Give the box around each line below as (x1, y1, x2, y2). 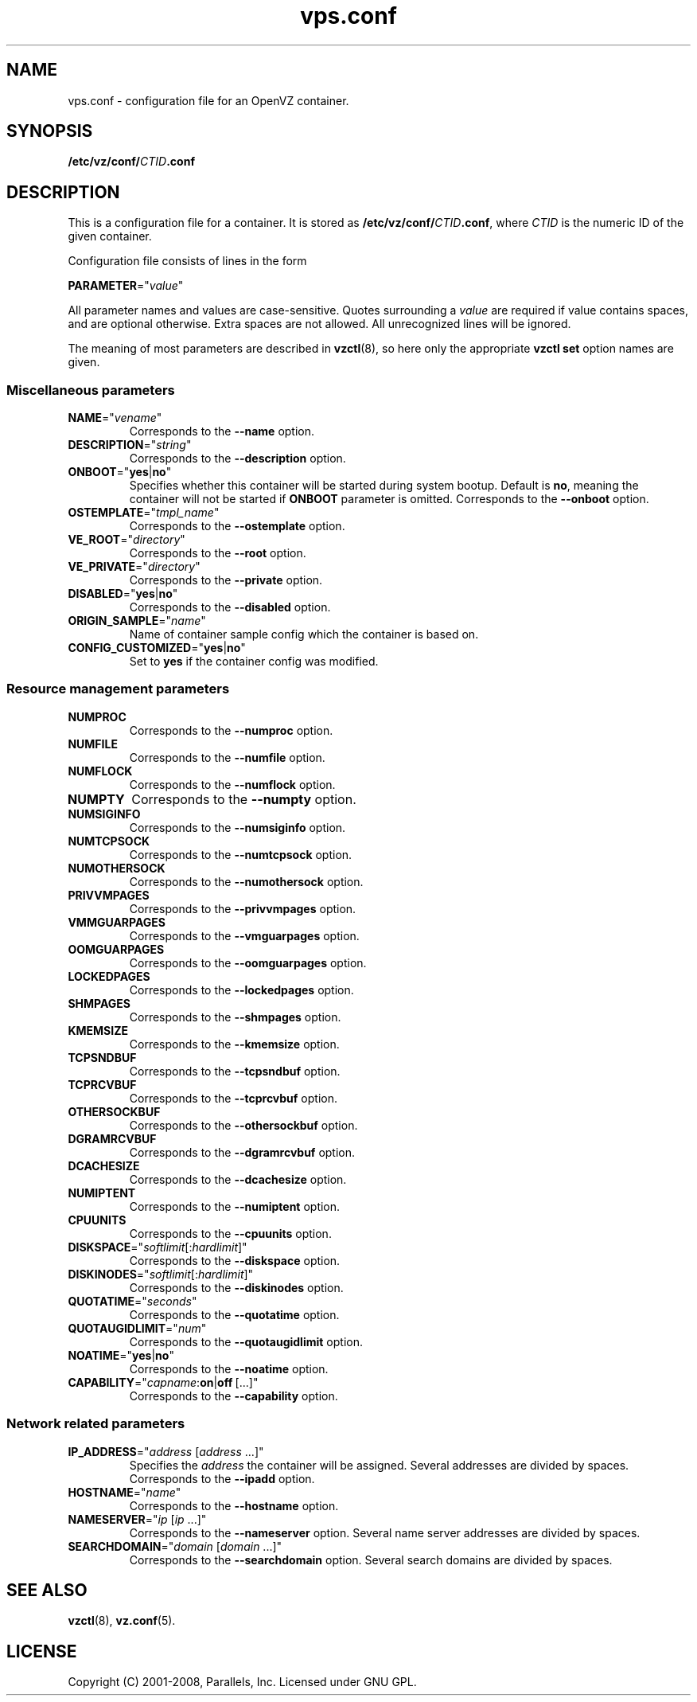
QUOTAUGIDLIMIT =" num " (68, 1321, 207, 1335)
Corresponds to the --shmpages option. (129, 1009, 341, 1024)
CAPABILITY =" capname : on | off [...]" (68, 1375, 259, 1389)
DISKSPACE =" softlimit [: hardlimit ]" (68, 1239, 247, 1254)
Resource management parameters (6, 681, 230, 697)
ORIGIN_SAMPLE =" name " (68, 614, 206, 628)
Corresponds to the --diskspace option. (129, 1253, 341, 1267)
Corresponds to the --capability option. (129, 1388, 338, 1403)
